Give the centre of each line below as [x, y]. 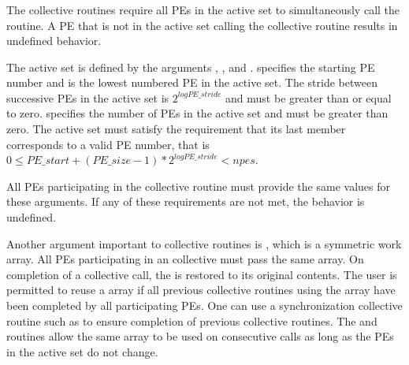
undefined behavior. [54, 41]
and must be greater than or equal [309, 97]
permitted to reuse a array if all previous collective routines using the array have [201, 290]
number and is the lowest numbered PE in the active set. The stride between [192, 82]
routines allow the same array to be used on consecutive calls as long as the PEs [200, 336]
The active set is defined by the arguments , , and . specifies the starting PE [191, 67]
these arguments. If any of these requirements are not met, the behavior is [186, 201]
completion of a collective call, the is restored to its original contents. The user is [202, 274]
